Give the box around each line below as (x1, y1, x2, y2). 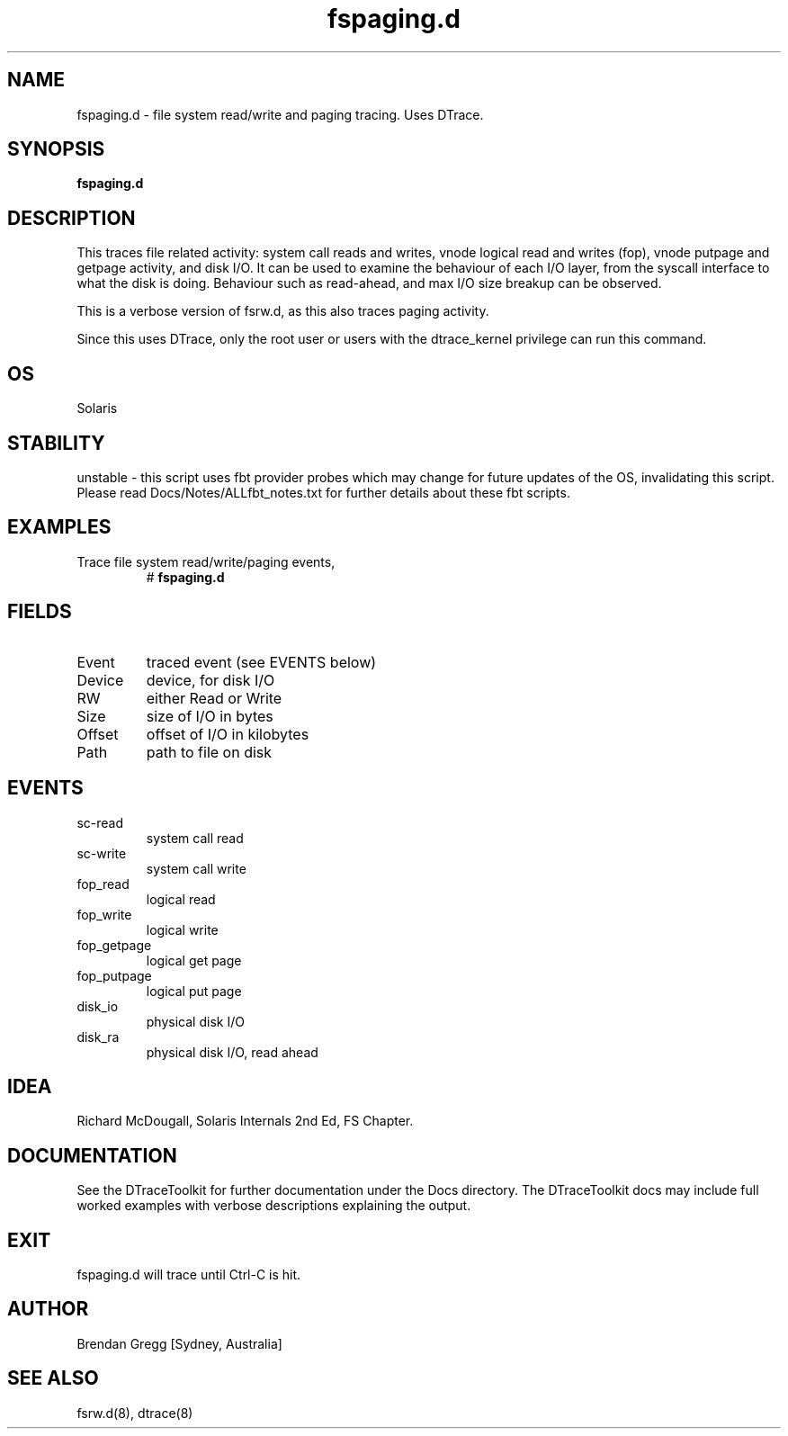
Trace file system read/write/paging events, (76, 553, 336, 570)
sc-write (76, 845, 127, 861)
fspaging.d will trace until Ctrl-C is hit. (76, 1267, 301, 1283)
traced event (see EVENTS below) (146, 652, 377, 671)
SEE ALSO (7, 1367, 99, 1390)
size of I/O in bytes (146, 706, 273, 725)
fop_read (76, 875, 130, 892)
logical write (146, 921, 219, 938)
